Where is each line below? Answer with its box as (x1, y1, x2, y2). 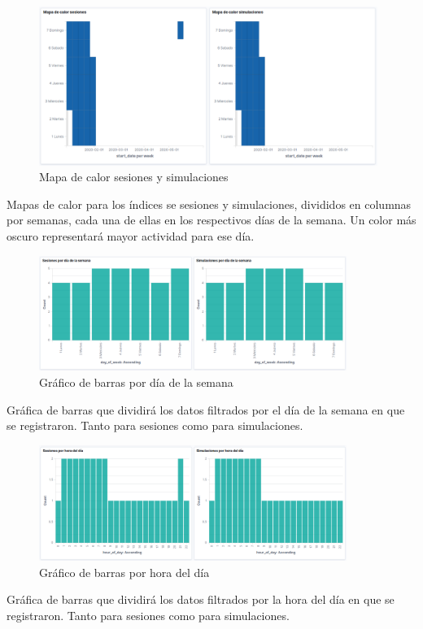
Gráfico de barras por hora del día (39, 563, 210, 580)
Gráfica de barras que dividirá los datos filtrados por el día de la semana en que (7, 401, 405, 418)
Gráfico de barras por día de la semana (39, 373, 233, 390)
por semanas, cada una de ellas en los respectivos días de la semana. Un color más (7, 211, 416, 228)
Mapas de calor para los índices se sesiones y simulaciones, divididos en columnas (7, 195, 412, 212)
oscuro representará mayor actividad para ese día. (7, 228, 255, 245)
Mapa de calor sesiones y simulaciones (39, 168, 229, 185)
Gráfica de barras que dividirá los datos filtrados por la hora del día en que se (7, 591, 395, 608)
